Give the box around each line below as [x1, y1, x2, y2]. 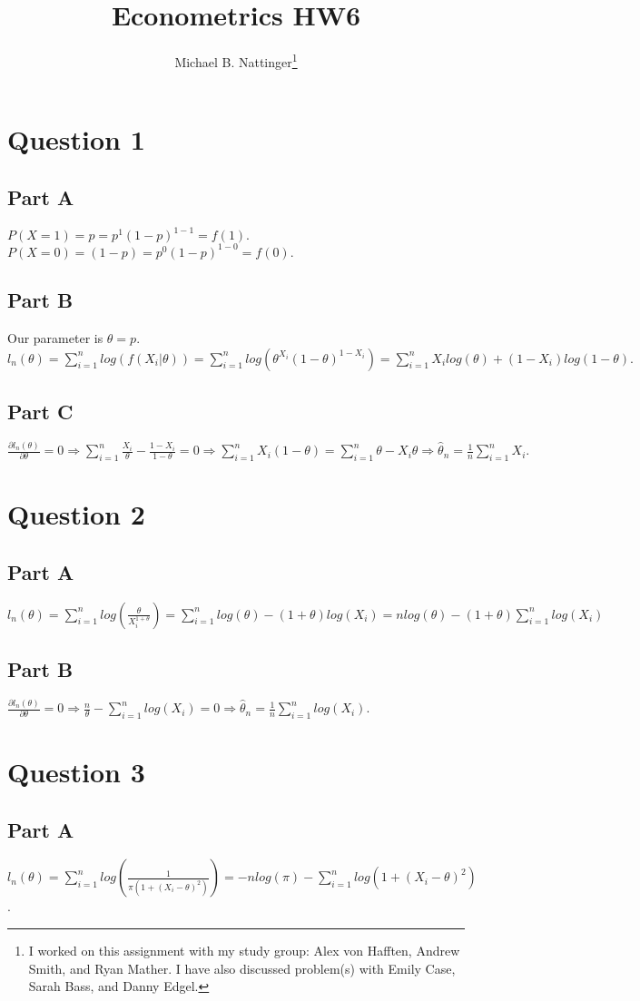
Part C [7, 397, 74, 425]
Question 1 [7, 121, 145, 158]
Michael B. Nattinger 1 [174, 50, 298, 71]
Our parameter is [7, 328, 103, 347]
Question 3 [7, 753, 145, 790]
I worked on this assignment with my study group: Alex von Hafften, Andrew [28, 941, 460, 960]
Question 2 [7, 496, 145, 533]
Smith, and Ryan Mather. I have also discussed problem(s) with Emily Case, [28, 958, 456, 977]
